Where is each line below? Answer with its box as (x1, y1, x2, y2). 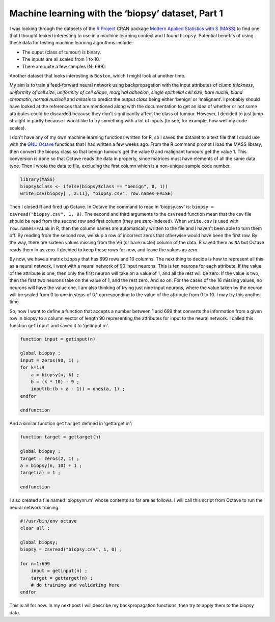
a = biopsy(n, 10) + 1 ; (20, 463, 82, 469)
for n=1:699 (20, 561, 50, 566)
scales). (9, 125, 26, 131)
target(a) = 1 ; (20, 470, 61, 476)
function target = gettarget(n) (20, 434, 101, 440)
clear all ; (20, 525, 50, 531)
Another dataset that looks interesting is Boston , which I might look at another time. (9, 72, 186, 79)
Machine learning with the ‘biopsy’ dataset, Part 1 (9, 8, 224, 19)
